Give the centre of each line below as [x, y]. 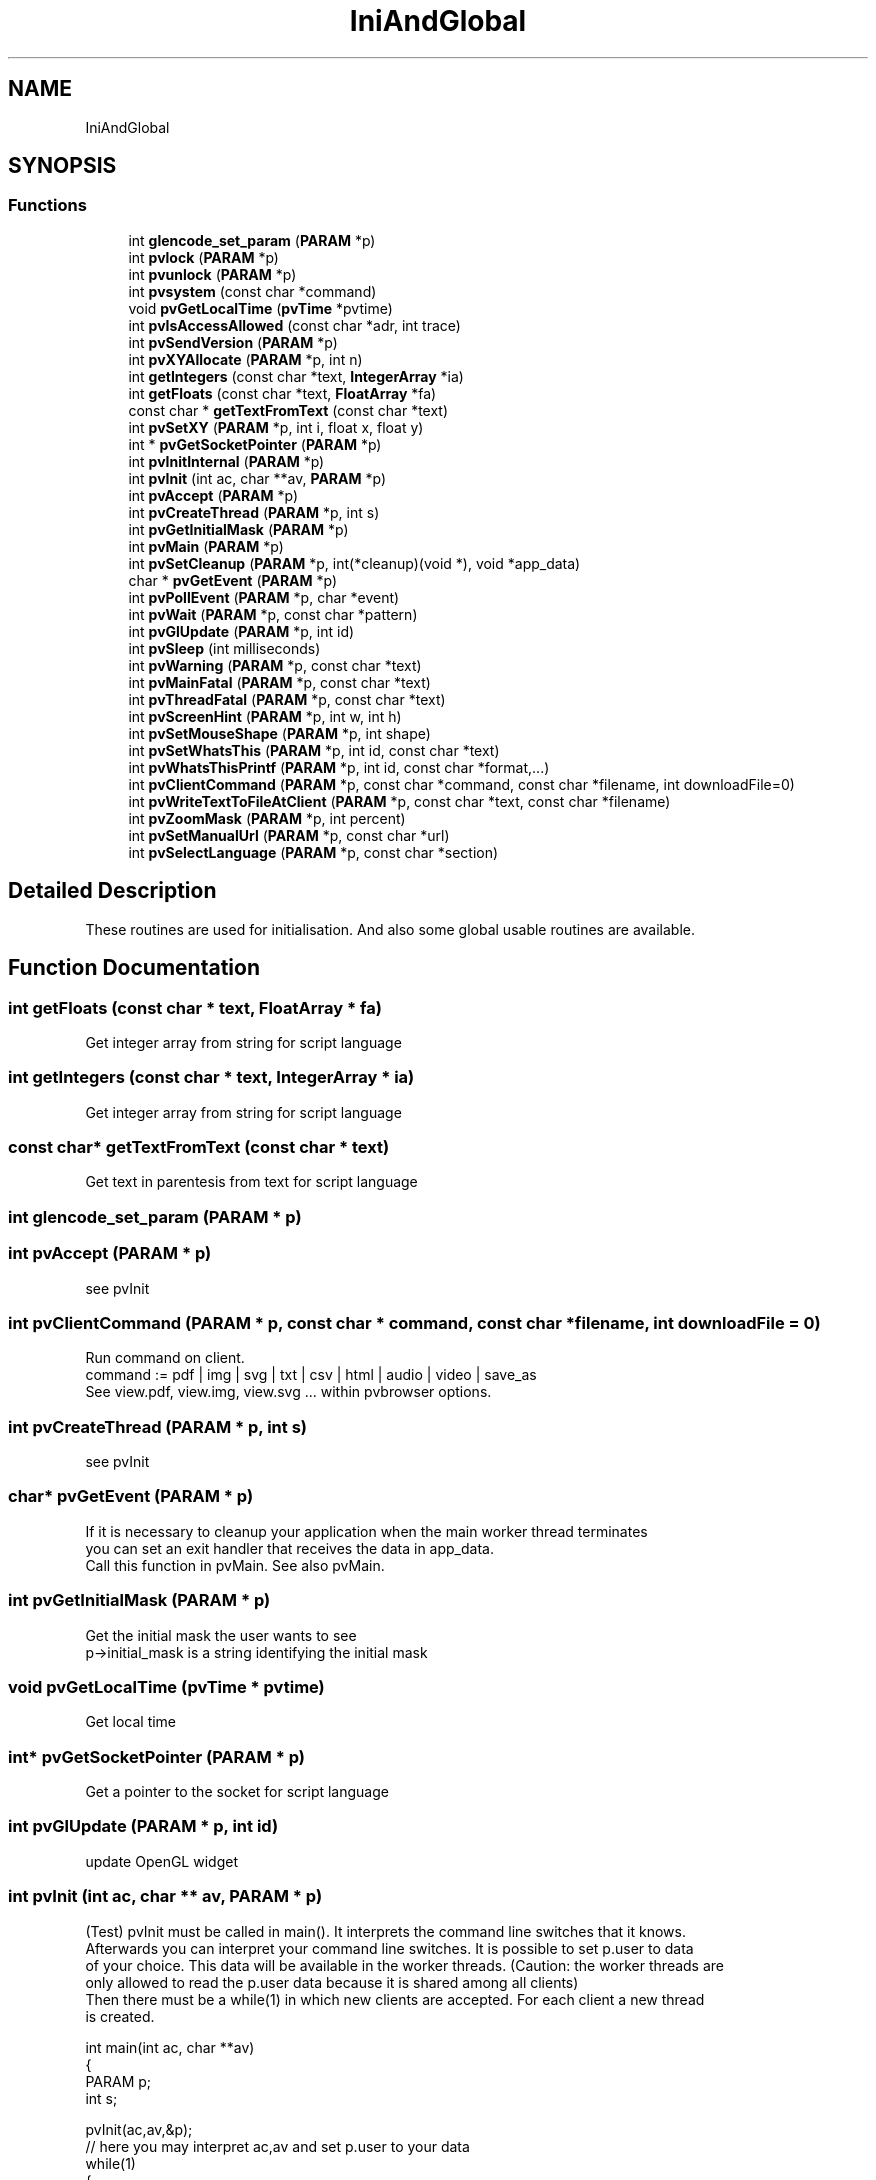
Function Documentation [134, 968]
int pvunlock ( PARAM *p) [212, 274]
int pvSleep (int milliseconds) [224, 648]
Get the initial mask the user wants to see [221, 1635]
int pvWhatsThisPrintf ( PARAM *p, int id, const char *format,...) [339, 767]
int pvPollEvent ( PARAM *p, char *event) [264, 597]
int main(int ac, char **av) [170, 2047]
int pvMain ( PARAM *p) [206, 546]
